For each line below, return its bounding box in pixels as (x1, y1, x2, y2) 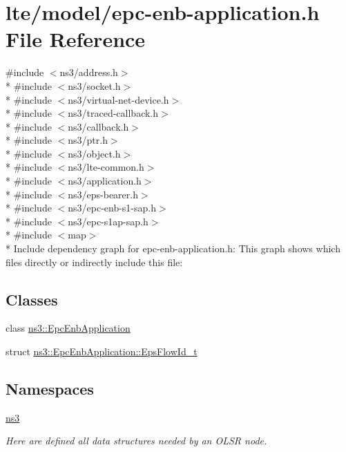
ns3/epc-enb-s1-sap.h (68, 200, 157, 215)
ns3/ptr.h (68, 133, 108, 147)
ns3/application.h (68, 173, 142, 188)
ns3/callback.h (68, 119, 129, 133)
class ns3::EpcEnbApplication (6, 321, 131, 335)
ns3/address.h (59, 65, 118, 79)
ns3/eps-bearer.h (68, 187, 138, 201)
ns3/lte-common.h (68, 160, 144, 174)
